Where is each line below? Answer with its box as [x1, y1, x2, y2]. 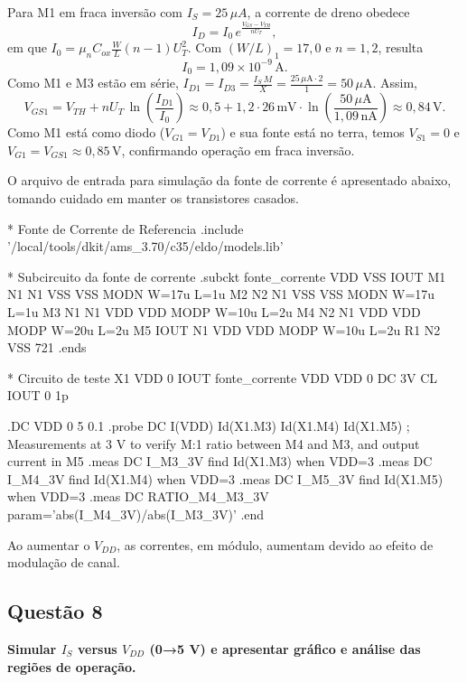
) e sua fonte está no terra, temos [220, 123, 405, 142]
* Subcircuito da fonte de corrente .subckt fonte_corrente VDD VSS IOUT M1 [7, 266, 446, 285]
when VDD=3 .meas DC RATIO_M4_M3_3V [7, 487, 269, 506]
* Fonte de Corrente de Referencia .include [7, 219, 244, 238]
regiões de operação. [7, 657, 136, 676]
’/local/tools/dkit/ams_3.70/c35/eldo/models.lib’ [7, 237, 284, 256]
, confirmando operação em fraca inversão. [121, 140, 355, 159]
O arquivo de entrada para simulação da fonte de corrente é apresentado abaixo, [7, 171, 452, 190]
